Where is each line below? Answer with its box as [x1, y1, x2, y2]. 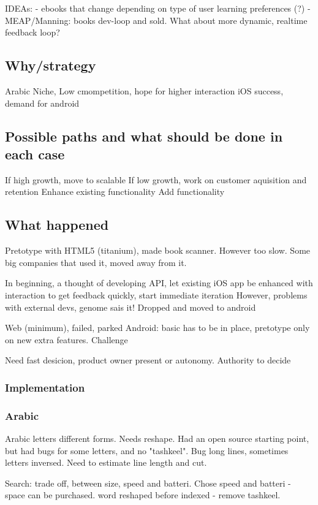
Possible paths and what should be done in [5, 126, 283, 145]
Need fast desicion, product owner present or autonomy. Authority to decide [5, 354, 291, 366]
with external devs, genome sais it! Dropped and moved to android [5, 300, 256, 313]
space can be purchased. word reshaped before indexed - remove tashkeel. [5, 488, 281, 501]
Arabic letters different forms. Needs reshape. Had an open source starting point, [5, 431, 309, 444]
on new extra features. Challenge [5, 333, 128, 346]
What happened [5, 215, 109, 234]
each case [5, 144, 65, 163]
